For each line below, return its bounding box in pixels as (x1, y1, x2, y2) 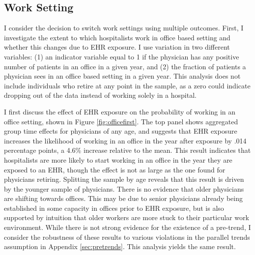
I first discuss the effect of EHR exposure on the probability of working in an (4, 106, 236, 116)
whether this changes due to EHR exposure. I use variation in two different (4, 42, 230, 52)
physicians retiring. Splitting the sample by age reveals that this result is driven (4, 174, 244, 184)
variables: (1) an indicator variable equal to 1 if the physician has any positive (4, 51, 239, 61)
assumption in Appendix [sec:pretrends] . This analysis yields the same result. (4, 241, 236, 252)
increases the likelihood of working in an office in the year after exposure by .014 (4, 135, 247, 145)
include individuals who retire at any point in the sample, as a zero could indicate (4, 80, 251, 90)
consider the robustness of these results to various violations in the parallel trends (4, 231, 250, 242)
